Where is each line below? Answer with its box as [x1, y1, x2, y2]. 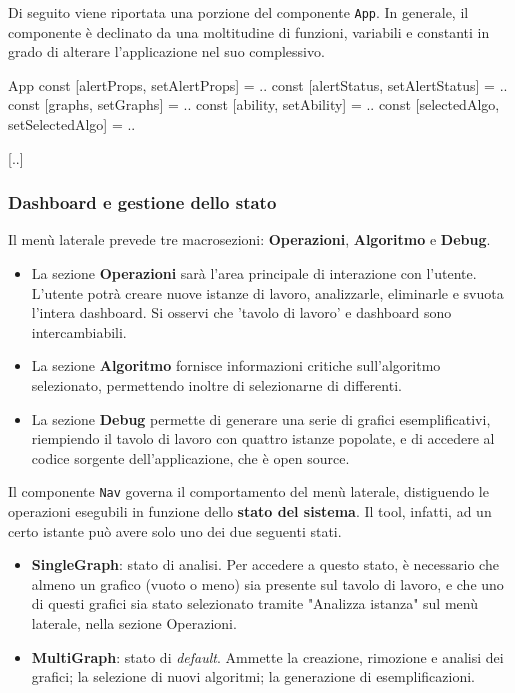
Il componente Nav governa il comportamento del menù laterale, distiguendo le [8, 481, 489, 502]
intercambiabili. [31, 321, 127, 342]
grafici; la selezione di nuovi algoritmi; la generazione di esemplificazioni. [31, 666, 476, 687]
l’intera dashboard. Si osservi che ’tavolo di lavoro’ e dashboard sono [31, 302, 452, 323]
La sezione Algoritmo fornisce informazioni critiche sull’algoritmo [31, 355, 441, 376]
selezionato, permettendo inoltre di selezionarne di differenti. [31, 375, 402, 395]
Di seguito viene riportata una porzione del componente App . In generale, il [8, 2, 469, 22]
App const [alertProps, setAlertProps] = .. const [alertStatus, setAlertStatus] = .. [8, 74, 508, 95]
